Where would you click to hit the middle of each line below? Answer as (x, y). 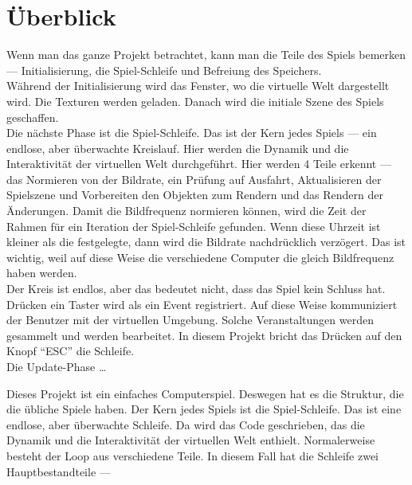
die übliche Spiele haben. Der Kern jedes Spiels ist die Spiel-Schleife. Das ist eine (204, 409)
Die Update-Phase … (57, 366)
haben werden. (42, 273)
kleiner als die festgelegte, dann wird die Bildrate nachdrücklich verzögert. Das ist (206, 242)
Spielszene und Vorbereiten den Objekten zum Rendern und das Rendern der (195, 195)
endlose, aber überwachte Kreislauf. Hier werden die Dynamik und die (178, 148)
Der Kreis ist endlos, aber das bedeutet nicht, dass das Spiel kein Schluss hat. (196, 289)
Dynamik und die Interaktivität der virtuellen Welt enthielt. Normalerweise (191, 440)
